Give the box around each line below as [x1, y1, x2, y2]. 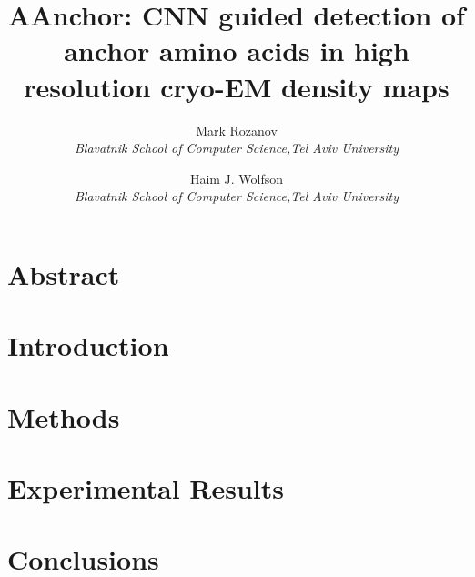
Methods [7, 398, 120, 435]
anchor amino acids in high [64, 32, 409, 69]
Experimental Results [7, 470, 284, 506]
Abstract [7, 255, 120, 292]
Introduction [7, 327, 169, 364]
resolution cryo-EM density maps [24, 67, 450, 105]
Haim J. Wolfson [189, 168, 284, 187]
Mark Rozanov [196, 120, 278, 139]
